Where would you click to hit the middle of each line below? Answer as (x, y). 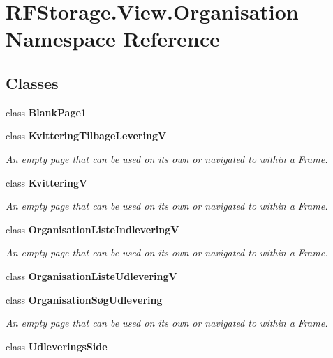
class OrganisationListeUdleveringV (91, 275)
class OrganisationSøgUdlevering (84, 299)
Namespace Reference (113, 39)
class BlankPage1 (46, 112)
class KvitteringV (47, 182)
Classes (32, 83)
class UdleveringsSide (57, 346)
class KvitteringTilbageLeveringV (86, 135)
